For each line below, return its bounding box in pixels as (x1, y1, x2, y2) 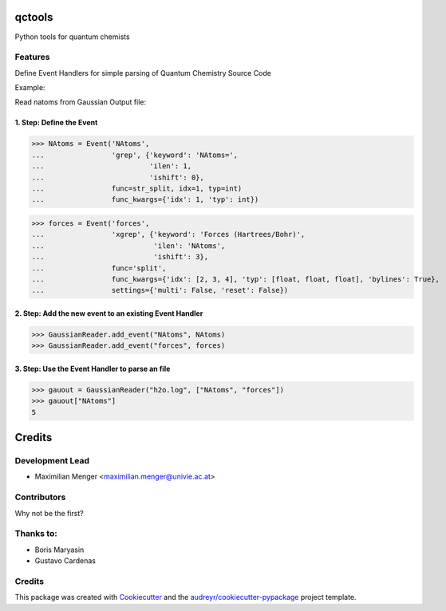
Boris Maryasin (34, 545, 85, 554)
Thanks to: (14, 528, 57, 539)
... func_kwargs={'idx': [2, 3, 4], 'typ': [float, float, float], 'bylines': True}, (31, 274, 440, 283)
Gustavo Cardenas (34, 556, 96, 566)
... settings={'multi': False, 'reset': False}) (31, 286, 289, 295)
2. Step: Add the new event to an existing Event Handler (14, 308, 203, 318)
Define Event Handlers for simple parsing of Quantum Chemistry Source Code (14, 68, 271, 77)
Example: (14, 83, 45, 93)
